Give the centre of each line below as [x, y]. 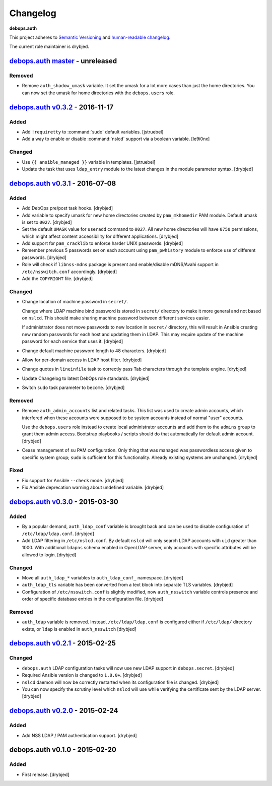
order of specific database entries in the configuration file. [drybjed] [93, 599]
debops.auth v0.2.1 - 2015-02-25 [62, 643]
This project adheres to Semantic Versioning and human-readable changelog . [90, 37]
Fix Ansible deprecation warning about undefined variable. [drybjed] [93, 487]
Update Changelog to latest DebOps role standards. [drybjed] [86, 378]
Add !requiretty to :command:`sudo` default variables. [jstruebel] [93, 132]
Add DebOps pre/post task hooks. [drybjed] [67, 208]
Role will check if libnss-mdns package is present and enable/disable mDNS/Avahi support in [120, 265]
